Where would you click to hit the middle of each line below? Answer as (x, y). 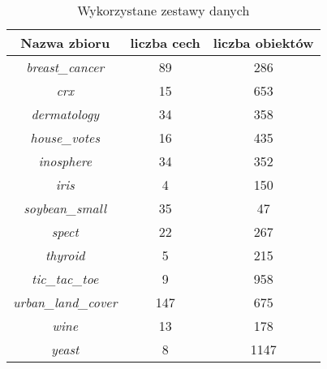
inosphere (65, 161)
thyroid (65, 255)
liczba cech (165, 43)
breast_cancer (65, 67)
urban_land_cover (65, 302)
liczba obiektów (263, 43)
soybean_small (65, 208)
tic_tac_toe (65, 279)
